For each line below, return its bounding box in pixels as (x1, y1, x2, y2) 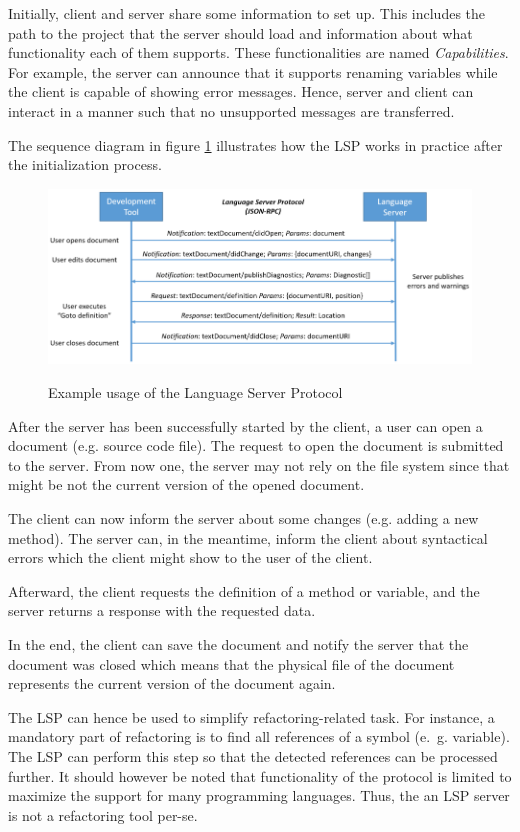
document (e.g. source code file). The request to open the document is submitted (8, 435, 504, 456)
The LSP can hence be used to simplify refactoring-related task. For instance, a (8, 706, 495, 727)
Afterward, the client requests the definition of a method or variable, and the (8, 580, 480, 601)
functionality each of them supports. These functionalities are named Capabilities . (8, 42, 509, 63)
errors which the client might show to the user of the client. (8, 547, 373, 568)
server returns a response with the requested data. (8, 600, 316, 621)
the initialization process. (8, 154, 162, 175)
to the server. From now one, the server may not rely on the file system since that (8, 454, 510, 475)
